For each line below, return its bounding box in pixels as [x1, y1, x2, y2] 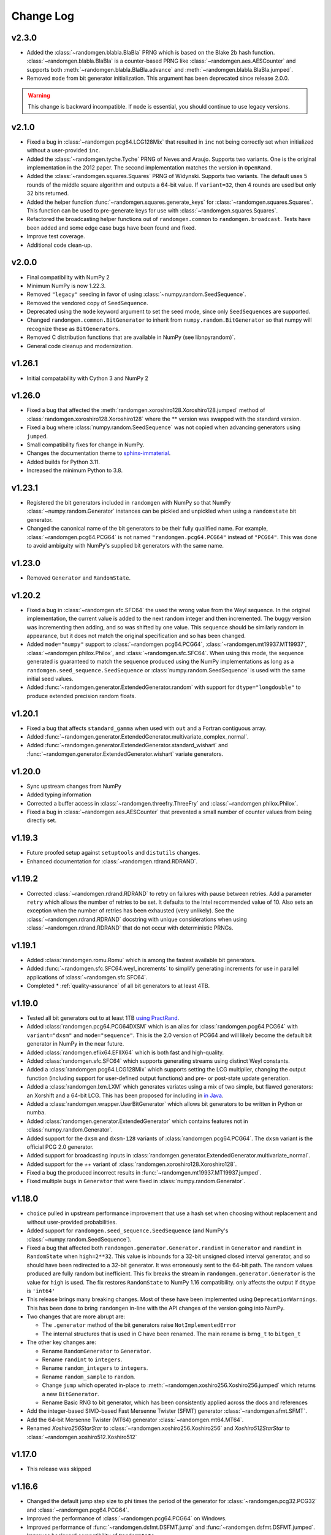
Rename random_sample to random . [42, 1373, 135, 1380]
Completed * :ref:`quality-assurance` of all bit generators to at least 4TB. [26, 982, 210, 990]
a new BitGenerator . [42, 1390, 99, 1397]
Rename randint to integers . [42, 1356, 123, 1363]
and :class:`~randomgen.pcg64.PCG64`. [26, 1506, 129, 1514]
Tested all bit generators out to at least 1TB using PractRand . [26, 1014, 180, 1022]
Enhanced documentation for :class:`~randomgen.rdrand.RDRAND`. [26, 857, 198, 865]
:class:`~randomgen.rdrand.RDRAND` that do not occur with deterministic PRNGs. [26, 924, 234, 931]
